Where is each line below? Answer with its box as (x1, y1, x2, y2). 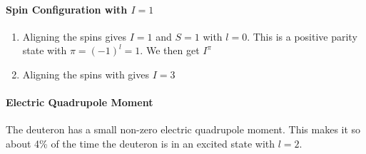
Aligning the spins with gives (22, 66, 149, 81)
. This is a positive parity (247, 29, 357, 43)
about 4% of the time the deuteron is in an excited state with (6, 135, 275, 150)
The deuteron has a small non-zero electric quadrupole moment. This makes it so (6, 122, 361, 137)
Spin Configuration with (6, 1, 128, 16)
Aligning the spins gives (22, 29, 127, 43)
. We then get (140, 43, 200, 58)
